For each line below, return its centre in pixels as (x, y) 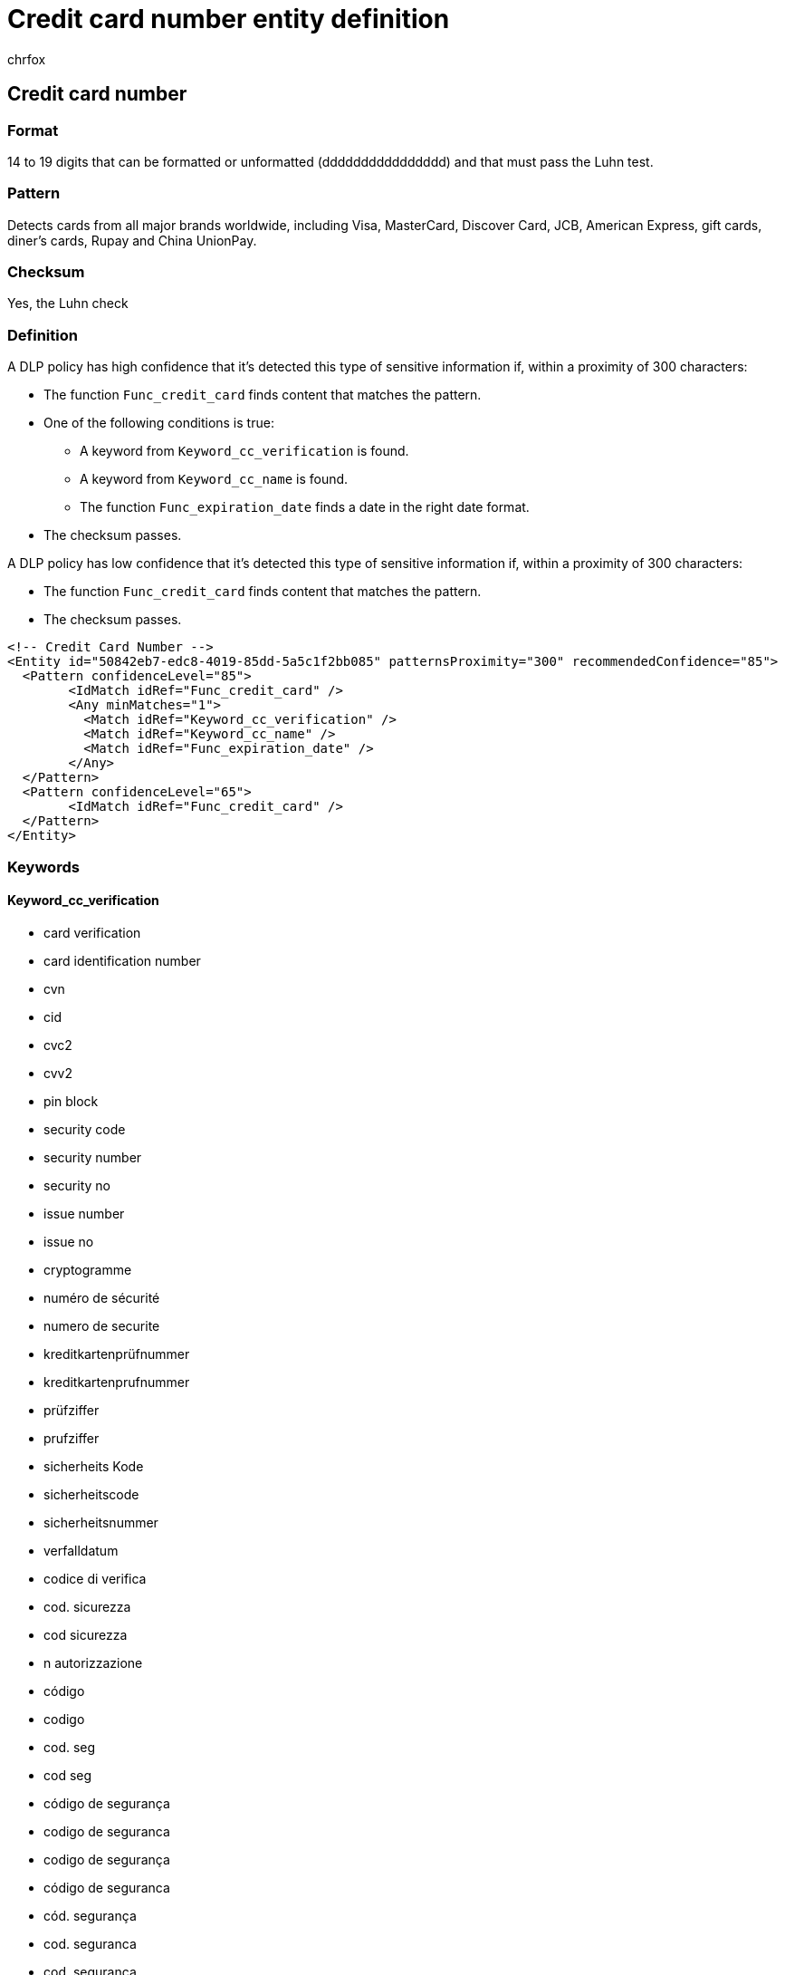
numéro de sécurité (102, 1297)
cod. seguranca (90, 1943)
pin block (71, 1101)
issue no (69, 1241)
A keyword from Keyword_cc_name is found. (214, 479)
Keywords (43, 867)
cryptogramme (88, 1269)
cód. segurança (90, 1915)
